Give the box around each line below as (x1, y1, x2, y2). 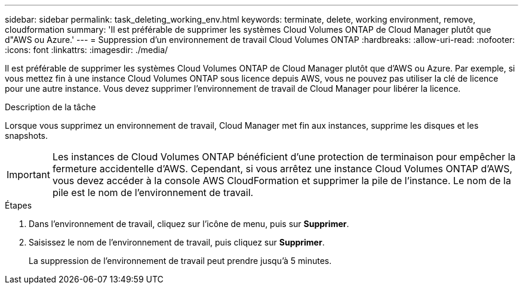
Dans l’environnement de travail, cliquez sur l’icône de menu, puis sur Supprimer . (29, 219, 349, 229)
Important (7, 169, 50, 181)
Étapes (5, 200, 32, 210)
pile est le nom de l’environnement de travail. (52, 187, 254, 198)
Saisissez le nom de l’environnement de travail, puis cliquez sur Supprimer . (29, 237, 325, 247)
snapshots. (5, 130, 48, 141)
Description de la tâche (5, 102, 96, 112)
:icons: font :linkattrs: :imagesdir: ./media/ (5, 45, 168, 55)
